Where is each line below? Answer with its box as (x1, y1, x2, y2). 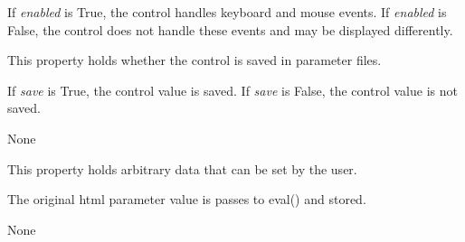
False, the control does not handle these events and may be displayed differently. (7, 20, 453, 39)
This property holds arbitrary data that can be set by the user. (7, 159, 357, 178)
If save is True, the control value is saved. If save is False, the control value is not (7, 80, 458, 99)
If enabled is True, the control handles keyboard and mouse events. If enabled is (7, 3, 447, 21)
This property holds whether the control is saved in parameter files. (7, 51, 382, 70)
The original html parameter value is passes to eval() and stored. (7, 190, 366, 209)
